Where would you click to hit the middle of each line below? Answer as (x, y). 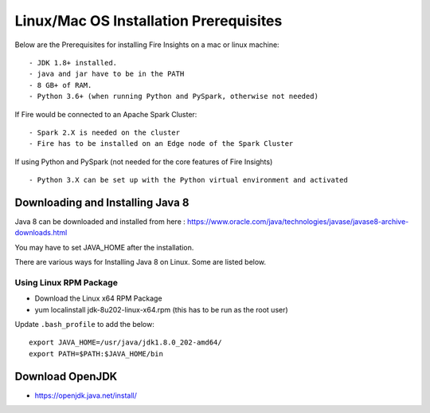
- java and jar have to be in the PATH (107, 74)
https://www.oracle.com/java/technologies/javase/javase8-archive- (298, 221)
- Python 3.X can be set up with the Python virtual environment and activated (188, 180)
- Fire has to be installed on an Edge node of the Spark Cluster (161, 144)
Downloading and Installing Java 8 (102, 202)
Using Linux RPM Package (66, 282)
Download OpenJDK (66, 376)
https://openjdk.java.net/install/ (86, 395)
